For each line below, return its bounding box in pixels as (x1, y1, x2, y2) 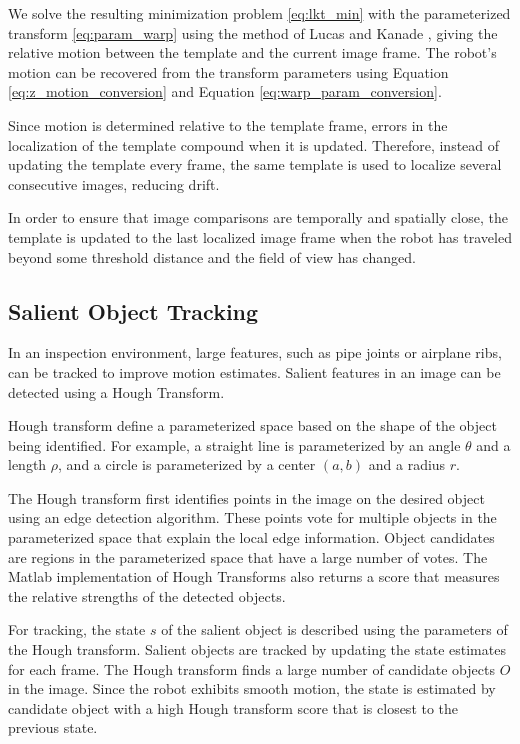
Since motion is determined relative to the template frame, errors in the (8, 114, 448, 135)
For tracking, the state (8, 619, 146, 640)
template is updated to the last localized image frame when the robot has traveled (8, 226, 512, 247)
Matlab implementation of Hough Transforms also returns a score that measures (8, 566, 500, 587)
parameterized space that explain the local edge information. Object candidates (8, 527, 495, 548)
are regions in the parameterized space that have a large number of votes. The (8, 546, 488, 567)
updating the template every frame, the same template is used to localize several (8, 154, 502, 175)
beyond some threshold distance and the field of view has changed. (8, 246, 416, 267)
